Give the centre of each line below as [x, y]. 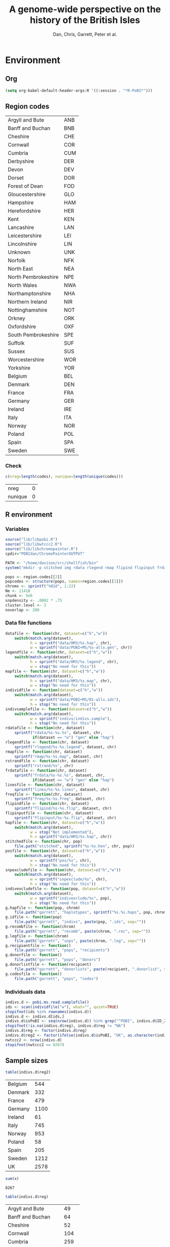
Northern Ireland [27, 302]
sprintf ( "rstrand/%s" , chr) [44, 766]
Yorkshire [19, 368]
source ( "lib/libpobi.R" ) [31, 540]
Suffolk [16, 343]
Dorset [16, 178]
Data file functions [29, 623]
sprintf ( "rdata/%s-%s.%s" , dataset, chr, [58, 733]
